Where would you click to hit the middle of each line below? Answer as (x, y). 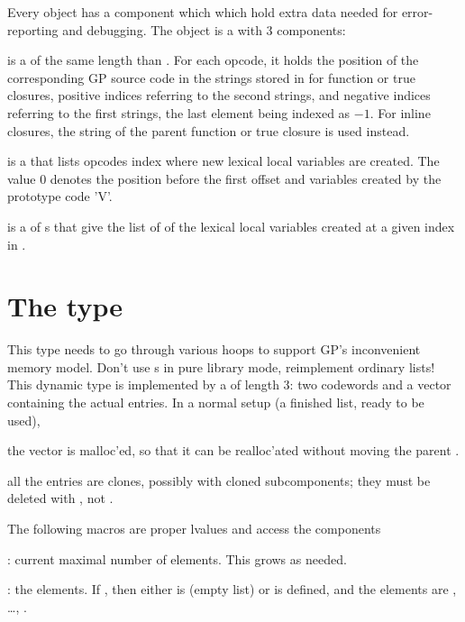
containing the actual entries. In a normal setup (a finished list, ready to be (216, 402)
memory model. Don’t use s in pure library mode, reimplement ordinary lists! (221, 366)
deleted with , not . (60, 498)
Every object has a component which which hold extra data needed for (203, 12)
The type (65, 306)
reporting (33, 29)
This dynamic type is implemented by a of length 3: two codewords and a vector (229, 384)
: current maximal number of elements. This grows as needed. (177, 558)
